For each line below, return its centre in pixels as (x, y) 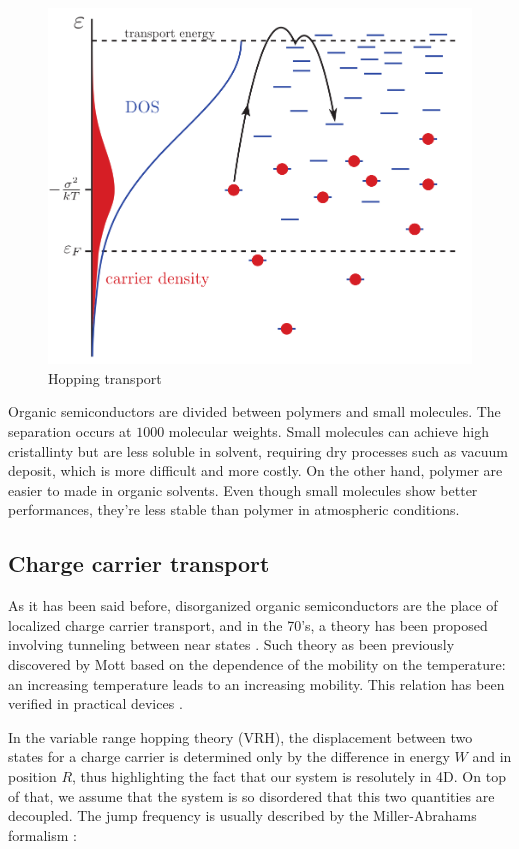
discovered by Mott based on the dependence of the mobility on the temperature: (257, 663)
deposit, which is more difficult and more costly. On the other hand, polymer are (255, 470)
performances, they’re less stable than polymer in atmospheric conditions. (234, 509)
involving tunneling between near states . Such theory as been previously (231, 644)
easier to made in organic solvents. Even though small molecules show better (243, 489)
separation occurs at (70, 431)
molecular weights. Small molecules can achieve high (329, 431)
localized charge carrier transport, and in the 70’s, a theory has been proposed (248, 624)
